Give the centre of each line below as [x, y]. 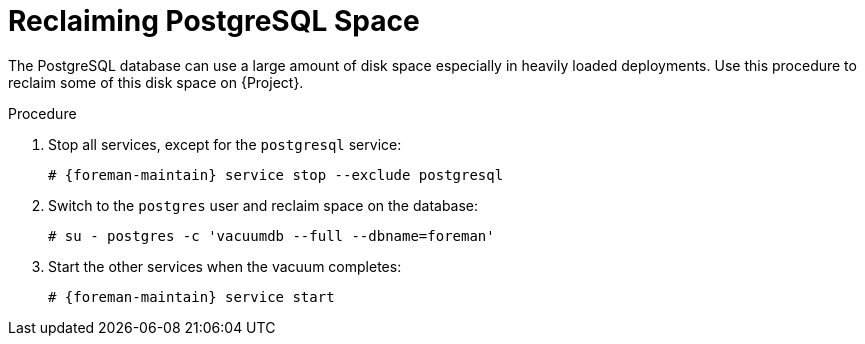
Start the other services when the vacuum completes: [225, 266]
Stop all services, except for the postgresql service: [225, 144]
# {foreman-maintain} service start [191, 296]
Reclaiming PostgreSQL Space [214, 21]
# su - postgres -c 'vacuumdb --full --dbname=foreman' [271, 235]
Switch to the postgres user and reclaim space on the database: [263, 205]
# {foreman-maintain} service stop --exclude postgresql [276, 174]
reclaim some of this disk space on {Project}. [156, 82]
